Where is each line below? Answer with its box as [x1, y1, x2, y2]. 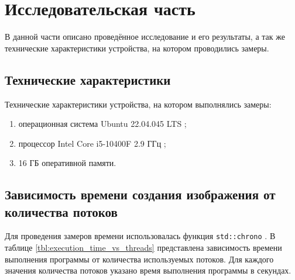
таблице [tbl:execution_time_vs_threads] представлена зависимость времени [5, 241, 282, 254]
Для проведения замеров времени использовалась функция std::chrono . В [5, 230, 276, 242]
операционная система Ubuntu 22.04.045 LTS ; [18, 117, 187, 130]
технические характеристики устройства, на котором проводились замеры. [5, 42, 269, 54]
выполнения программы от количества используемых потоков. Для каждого [5, 253, 274, 265]
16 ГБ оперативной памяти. [18, 157, 116, 169]
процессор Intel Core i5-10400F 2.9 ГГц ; [18, 137, 166, 149]
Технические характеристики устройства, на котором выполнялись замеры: [5, 98, 272, 110]
